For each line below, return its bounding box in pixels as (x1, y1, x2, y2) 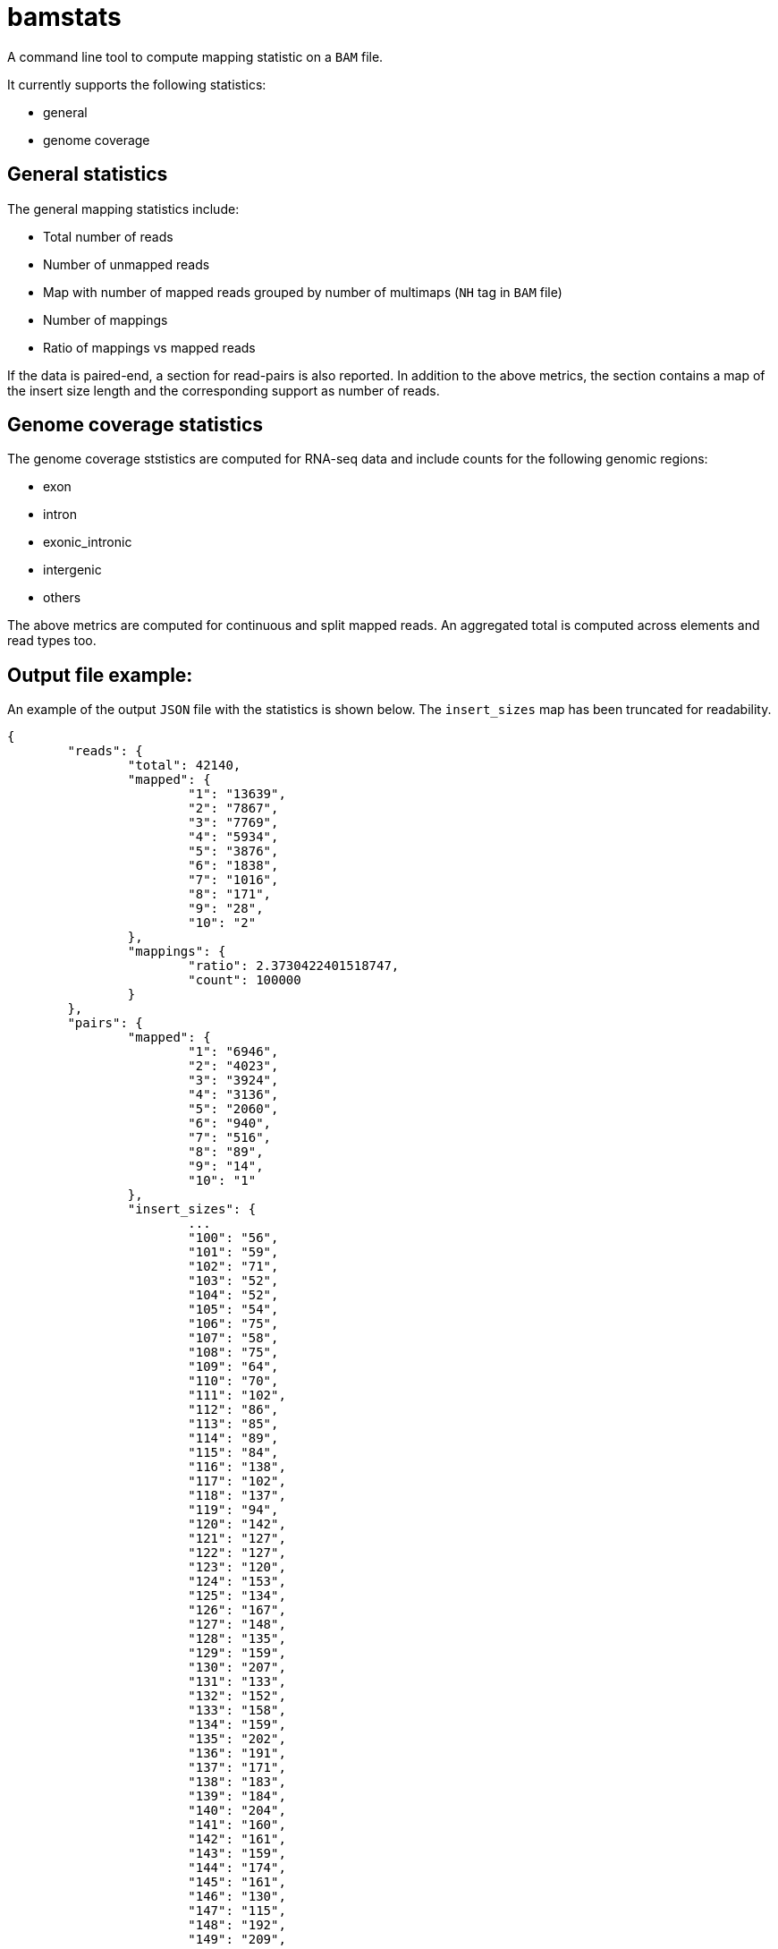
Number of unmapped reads (43, 256, 210, 272)
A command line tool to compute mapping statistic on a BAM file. (7, 48, 384, 64)
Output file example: (7, 663, 193, 686)
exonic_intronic (43, 534, 132, 550)
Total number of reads (43, 228, 173, 244)
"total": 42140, (127, 758, 241, 773)
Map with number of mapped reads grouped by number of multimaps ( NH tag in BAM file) (43, 284, 562, 300)
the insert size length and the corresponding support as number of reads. (7, 382, 440, 398)
